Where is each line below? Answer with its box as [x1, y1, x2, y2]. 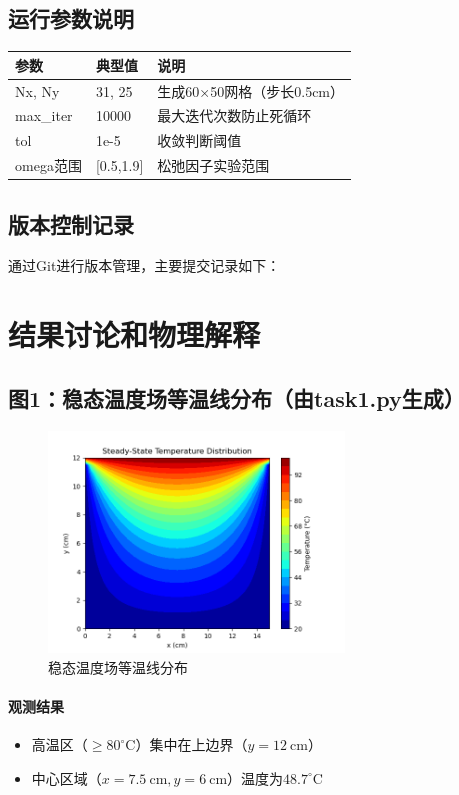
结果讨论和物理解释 [8, 314, 261, 355]
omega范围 [15, 155, 82, 176]
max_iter [15, 105, 73, 126]
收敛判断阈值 [157, 130, 242, 151]
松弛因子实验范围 [157, 155, 270, 176]
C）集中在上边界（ [125, 734, 248, 755]
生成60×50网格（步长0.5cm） [157, 80, 345, 101]
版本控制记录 [8, 208, 134, 239]
